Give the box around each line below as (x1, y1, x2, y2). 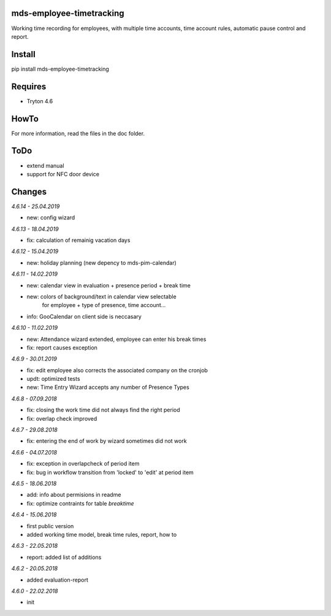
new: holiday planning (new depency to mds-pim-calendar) (26, 259, 177, 267)
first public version (26, 522, 74, 529)
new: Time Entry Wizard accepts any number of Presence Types (26, 384, 189, 391)
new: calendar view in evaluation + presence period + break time (26, 281, 191, 289)
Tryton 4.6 (26, 97, 53, 104)
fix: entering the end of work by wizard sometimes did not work (26, 437, 187, 445)
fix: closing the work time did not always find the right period (26, 406, 180, 414)
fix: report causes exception (26, 344, 98, 351)
